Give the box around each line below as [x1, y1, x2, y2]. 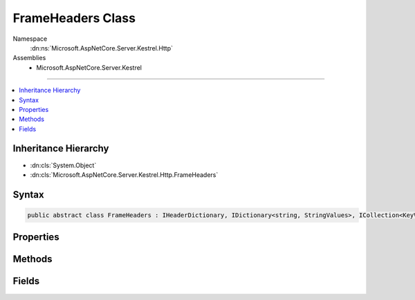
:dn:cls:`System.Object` [30, 161, 97, 169]
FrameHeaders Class [12, 10, 136, 26]
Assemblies [12, 54, 46, 62]
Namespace [12, 35, 48, 43]
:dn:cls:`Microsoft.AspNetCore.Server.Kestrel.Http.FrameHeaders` [30, 170, 219, 179]
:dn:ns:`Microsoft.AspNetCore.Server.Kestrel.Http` [30, 44, 173, 52]
